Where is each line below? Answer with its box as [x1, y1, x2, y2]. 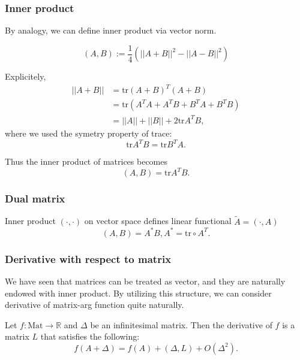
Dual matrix [5, 191, 65, 206]
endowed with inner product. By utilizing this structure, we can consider [5, 286, 272, 299]
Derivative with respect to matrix [5, 251, 172, 266]
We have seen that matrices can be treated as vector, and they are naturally [5, 274, 286, 287]
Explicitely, [5, 70, 46, 83]
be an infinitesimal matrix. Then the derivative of [90, 318, 272, 331]
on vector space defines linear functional [84, 214, 232, 227]
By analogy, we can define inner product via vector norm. [5, 24, 217, 37]
